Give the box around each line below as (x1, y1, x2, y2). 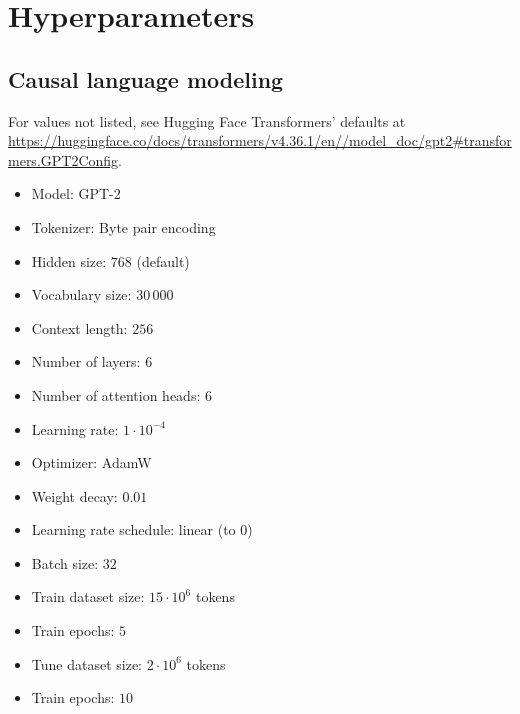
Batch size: (31, 552, 99, 573)
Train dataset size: (31, 586, 145, 607)
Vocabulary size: (31, 284, 132, 305)
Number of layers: (31, 351, 141, 372)
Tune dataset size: (31, 653, 142, 674)
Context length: (31, 317, 128, 338)
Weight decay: (31, 485, 118, 506)
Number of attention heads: (31, 384, 201, 405)
